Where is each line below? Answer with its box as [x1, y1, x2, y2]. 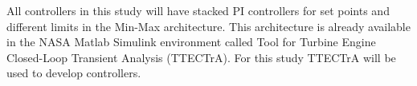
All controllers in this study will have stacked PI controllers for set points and [6, 2, 390, 18]
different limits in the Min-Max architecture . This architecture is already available [6, 18, 411, 34]
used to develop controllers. [6, 64, 141, 81]
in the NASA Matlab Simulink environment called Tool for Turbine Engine [6, 33, 376, 50]
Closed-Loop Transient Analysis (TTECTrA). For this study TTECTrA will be [6, 49, 396, 65]
